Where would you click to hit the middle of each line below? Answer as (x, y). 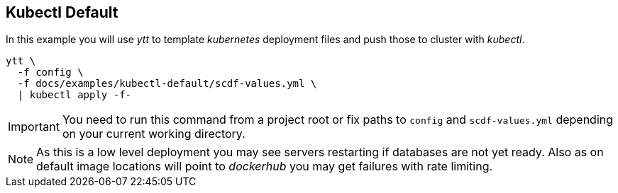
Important (34, 127)
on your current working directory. (154, 134)
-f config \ (50, 72)
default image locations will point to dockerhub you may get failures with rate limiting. (265, 166)
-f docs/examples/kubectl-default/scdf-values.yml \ (167, 84)
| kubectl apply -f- (75, 95)
